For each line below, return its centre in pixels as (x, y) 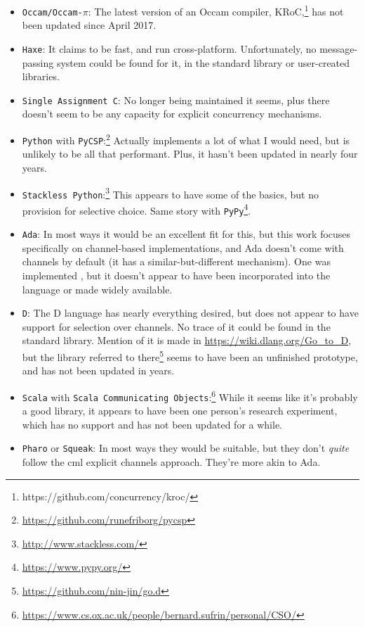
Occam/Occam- (52, 12)
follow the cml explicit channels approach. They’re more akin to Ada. (171, 462)
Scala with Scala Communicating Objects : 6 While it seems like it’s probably (190, 395)
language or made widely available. (97, 289)
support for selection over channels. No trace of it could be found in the (176, 326)
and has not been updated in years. (98, 370)
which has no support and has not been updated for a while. (152, 424)
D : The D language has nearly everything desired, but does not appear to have (190, 313)
